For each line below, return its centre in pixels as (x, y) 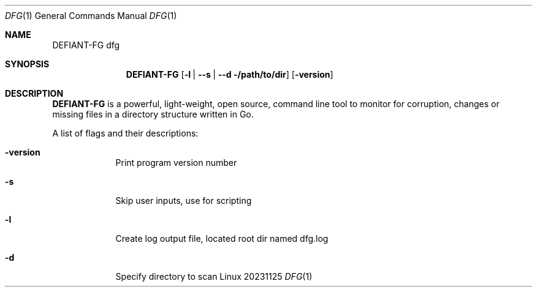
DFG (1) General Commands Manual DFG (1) (91, 16)
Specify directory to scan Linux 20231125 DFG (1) (214, 276)
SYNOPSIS (27, 64)
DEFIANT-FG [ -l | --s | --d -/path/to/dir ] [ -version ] (230, 74)
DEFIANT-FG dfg (86, 45)
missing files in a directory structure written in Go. (153, 114)
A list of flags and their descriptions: (125, 133)
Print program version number (176, 163)
